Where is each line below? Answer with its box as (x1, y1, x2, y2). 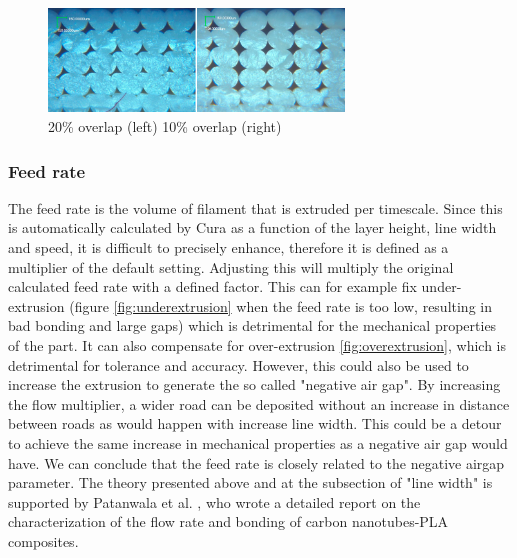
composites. (8, 530, 79, 551)
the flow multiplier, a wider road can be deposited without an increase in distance (8, 393, 510, 414)
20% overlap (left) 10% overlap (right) (48, 116, 282, 136)
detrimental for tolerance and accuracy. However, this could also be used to (8, 354, 469, 375)
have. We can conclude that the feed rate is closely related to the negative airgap (8, 452, 505, 473)
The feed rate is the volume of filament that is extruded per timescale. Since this (8, 197, 503, 218)
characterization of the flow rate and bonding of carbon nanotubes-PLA (8, 511, 449, 532)
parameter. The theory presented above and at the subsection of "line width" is (8, 472, 493, 493)
